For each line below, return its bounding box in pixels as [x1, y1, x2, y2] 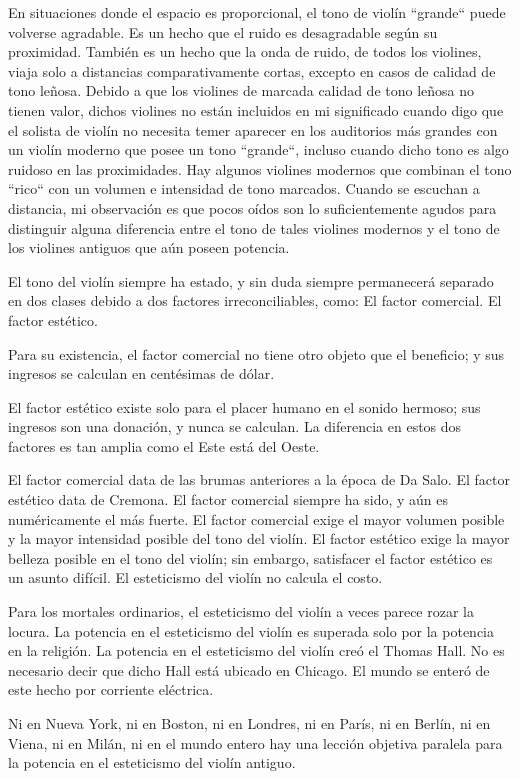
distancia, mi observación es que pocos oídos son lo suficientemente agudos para [8, 197, 497, 218]
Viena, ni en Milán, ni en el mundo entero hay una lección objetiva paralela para [8, 732, 503, 753]
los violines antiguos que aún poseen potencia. [8, 237, 290, 258]
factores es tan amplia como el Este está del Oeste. [8, 435, 320, 456]
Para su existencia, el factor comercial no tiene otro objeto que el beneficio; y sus [8, 343, 505, 364]
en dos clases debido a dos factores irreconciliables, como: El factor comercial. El [8, 290, 502, 311]
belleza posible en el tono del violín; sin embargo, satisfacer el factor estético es [8, 547, 493, 568]
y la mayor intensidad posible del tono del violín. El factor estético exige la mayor [8, 528, 510, 549]
